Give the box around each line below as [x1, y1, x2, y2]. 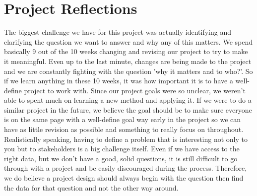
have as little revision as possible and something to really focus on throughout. [4, 124, 244, 134]
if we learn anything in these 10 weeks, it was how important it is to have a [4, 75, 233, 86]
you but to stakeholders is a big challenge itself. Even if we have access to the [4, 143, 240, 154]
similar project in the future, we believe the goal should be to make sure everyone [4, 104, 252, 115]
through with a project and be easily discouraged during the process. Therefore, [4, 163, 247, 173]
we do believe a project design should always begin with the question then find [4, 173, 244, 183]
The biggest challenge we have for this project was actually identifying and [4, 27, 232, 37]
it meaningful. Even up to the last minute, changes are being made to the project [4, 56, 252, 66]
